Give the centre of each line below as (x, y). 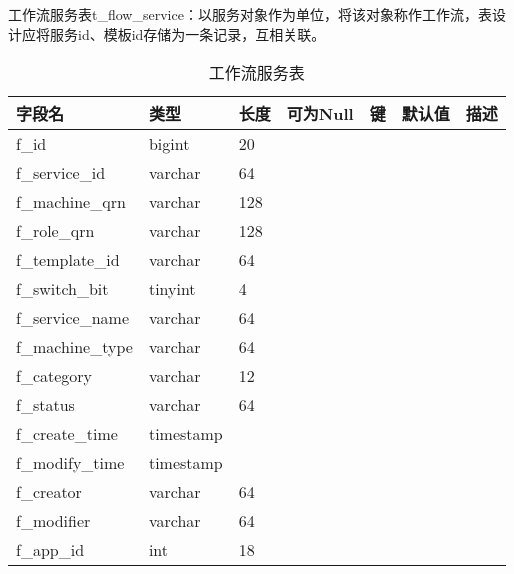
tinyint (172, 289)
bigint (169, 144)
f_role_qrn (55, 231)
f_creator (49, 492)
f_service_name (73, 318)
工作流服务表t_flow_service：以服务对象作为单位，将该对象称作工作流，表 (250, 14)
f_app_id (50, 550)
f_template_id (68, 260)
